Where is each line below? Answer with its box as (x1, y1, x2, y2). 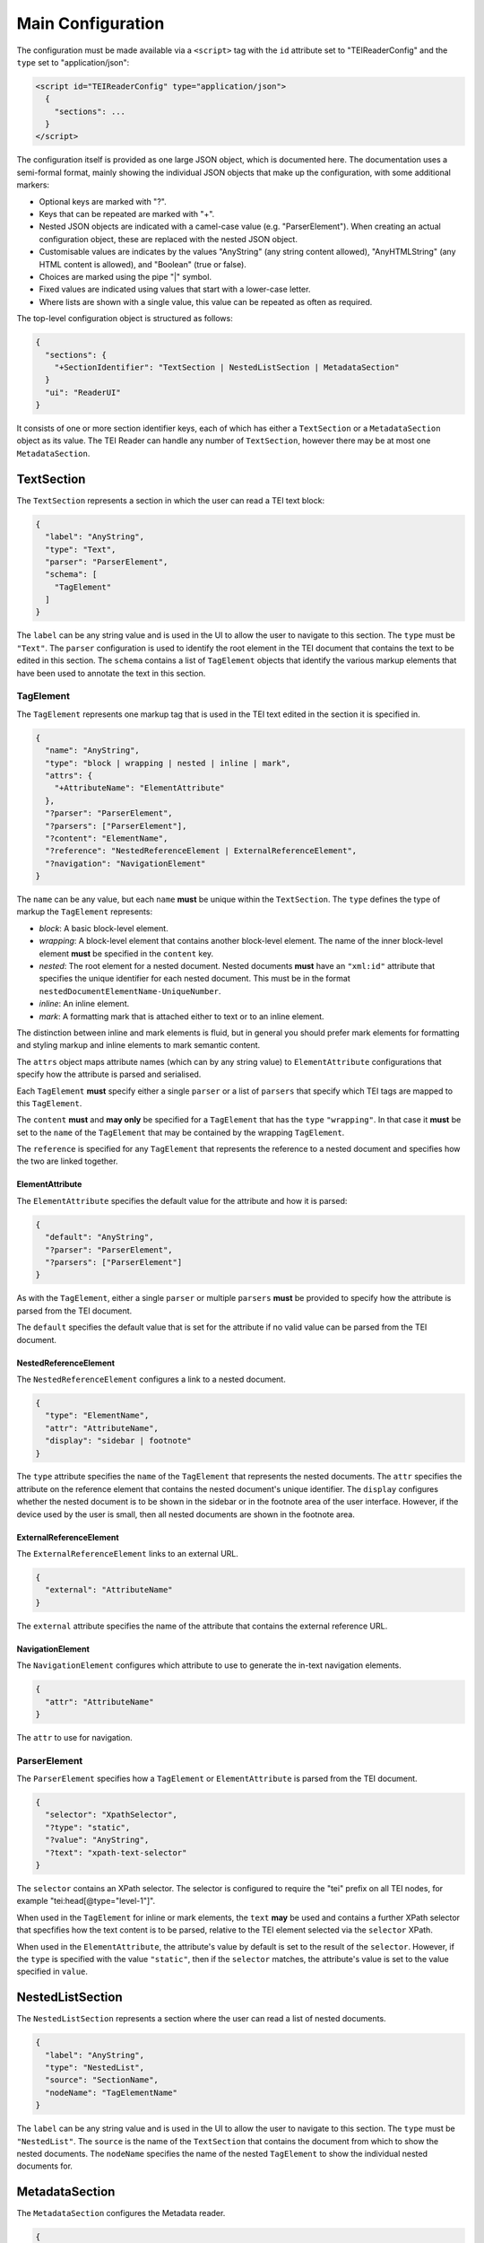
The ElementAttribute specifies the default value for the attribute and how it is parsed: (16, 1195, 348, 1206)
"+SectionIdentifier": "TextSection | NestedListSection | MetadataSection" (54, 362, 400, 372)
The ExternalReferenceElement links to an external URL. (16, 1549, 239, 1559)
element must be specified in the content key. (39, 947, 214, 959)
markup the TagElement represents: (16, 906, 152, 917)
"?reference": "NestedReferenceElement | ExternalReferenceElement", (45, 846, 358, 856)
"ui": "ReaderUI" (45, 387, 121, 397)
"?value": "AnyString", (45, 1835, 150, 1846)
